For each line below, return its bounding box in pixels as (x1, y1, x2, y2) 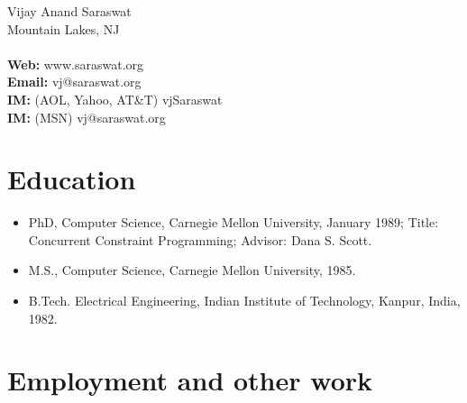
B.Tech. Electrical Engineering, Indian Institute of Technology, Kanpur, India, (28, 291, 461, 310)
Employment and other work (7, 362, 372, 398)
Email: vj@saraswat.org (7, 72, 142, 91)
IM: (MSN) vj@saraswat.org (7, 107, 166, 126)
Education (7, 160, 136, 197)
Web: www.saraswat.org (7, 54, 144, 73)
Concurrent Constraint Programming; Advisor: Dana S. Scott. (28, 230, 372, 249)
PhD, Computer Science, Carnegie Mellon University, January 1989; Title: (28, 213, 439, 232)
